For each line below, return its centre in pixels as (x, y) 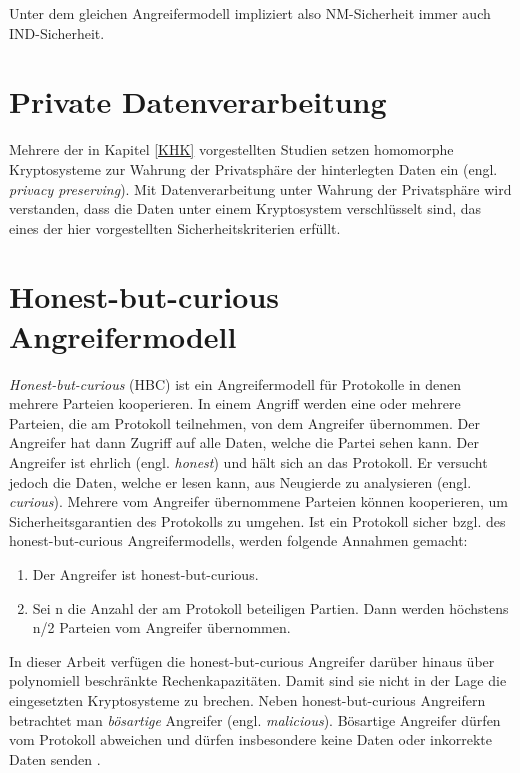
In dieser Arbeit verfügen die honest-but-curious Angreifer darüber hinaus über (252, 660)
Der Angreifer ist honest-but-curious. (145, 573)
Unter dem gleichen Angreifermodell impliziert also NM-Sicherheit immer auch (250, 13)
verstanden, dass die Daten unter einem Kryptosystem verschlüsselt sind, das (245, 208)
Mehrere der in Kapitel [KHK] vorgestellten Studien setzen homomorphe (231, 149)
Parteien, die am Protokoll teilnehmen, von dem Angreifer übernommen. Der (245, 422)
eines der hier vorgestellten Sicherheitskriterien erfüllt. (175, 227)
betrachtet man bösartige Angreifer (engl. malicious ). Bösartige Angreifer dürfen (255, 719)
